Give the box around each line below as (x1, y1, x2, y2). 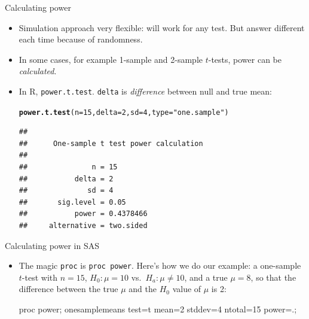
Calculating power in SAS (5, 239, 99, 251)
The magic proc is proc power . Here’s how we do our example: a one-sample (19, 259, 301, 272)
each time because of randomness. (19, 33, 143, 45)
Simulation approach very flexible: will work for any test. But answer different (19, 21, 305, 34)
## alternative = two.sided (19, 221, 148, 230)
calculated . (19, 65, 57, 77)
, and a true (184, 271, 228, 283)
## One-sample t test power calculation (19, 139, 203, 148)
